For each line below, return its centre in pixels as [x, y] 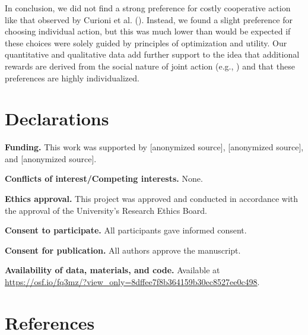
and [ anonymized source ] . [51, 158]
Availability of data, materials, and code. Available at [112, 270]
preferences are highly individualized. [72, 78]
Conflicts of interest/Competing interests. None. [104, 178]
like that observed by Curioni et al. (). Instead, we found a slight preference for [149, 19]
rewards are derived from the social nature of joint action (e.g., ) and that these [150, 66]
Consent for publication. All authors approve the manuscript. [123, 250]
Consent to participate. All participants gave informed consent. [126, 230]
